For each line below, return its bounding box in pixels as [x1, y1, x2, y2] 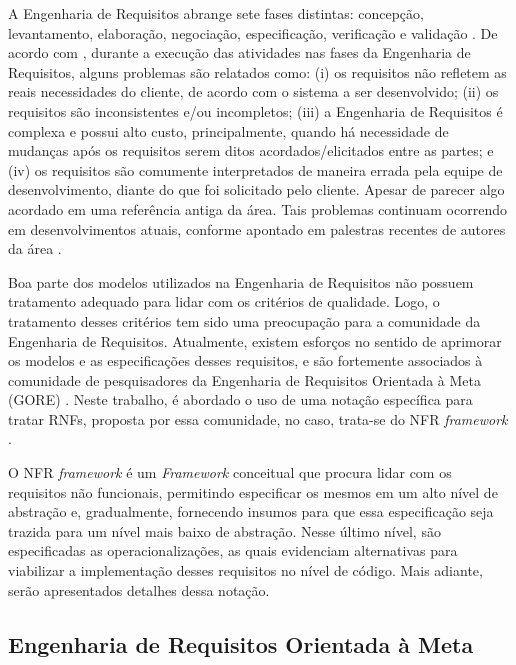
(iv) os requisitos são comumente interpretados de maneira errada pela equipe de [8, 159, 503, 180]
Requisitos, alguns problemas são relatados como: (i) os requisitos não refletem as [8, 61, 507, 82]
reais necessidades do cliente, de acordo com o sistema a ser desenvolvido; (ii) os [8, 81, 499, 102]
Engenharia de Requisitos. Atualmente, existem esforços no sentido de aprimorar [8, 330, 502, 351]
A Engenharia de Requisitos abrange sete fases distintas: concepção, [8, 3, 424, 23]
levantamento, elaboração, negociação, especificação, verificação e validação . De [8, 22, 498, 43]
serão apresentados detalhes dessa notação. [8, 579, 270, 600]
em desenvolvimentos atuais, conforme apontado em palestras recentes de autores [8, 218, 506, 239]
